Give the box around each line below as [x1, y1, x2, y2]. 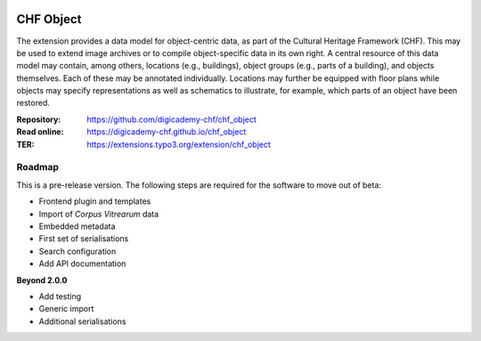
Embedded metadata [38, 221, 116, 231]
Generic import [38, 304, 94, 314]
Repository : [16, 114, 61, 125]
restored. [16, 98, 51, 109]
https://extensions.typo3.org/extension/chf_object [86, 139, 272, 150]
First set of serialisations [38, 233, 129, 244]
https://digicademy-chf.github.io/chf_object [86, 126, 247, 137]
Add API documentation [38, 258, 126, 269]
